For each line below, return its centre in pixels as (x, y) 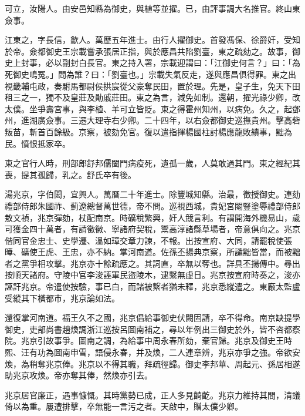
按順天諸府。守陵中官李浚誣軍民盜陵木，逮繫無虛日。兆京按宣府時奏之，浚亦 (152, 275)
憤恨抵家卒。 (45, 143)
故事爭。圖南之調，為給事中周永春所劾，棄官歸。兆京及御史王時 (169, 340)
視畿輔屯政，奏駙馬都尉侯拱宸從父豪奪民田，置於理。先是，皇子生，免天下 (148, 85)
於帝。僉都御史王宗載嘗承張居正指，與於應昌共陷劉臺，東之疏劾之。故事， (148, 51)
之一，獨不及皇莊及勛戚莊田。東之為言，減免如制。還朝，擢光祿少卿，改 (160, 97)
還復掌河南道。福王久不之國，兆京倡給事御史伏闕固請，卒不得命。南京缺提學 (152, 318)
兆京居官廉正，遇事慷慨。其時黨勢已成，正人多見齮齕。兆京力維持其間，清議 (152, 395)
